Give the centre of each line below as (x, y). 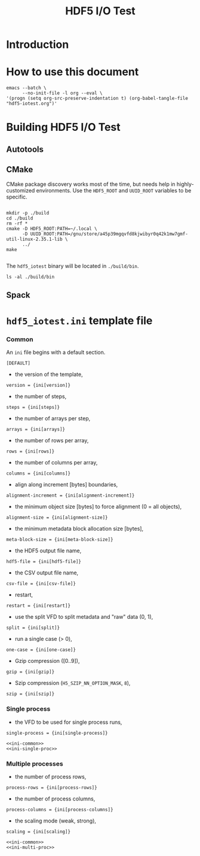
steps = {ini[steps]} (33, 408)
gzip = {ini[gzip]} (30, 672)
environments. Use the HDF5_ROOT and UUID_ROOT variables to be (114, 190)
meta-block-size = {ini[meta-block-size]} (60, 540)
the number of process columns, (55, 799)
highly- (185, 184)
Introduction (38, 45)
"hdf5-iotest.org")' (32, 104)
